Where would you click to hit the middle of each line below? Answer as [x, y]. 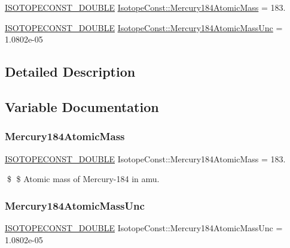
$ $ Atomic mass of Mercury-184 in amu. [83, 179]
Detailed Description [70, 72]
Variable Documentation [82, 106]
